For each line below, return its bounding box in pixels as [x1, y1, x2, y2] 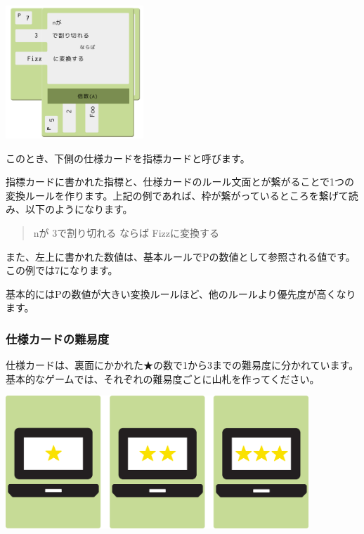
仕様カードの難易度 [6, 330, 110, 347]
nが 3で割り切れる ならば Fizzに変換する [33, 225, 220, 240]
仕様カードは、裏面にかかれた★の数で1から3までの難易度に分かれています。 [6, 358, 359, 372]
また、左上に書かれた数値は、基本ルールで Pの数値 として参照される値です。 [6, 249, 356, 263]
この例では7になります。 [6, 263, 118, 278]
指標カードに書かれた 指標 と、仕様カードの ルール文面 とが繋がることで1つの [6, 174, 355, 189]
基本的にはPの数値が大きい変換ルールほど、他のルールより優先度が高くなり [6, 286, 356, 301]
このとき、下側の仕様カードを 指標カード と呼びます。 [6, 150, 250, 165]
